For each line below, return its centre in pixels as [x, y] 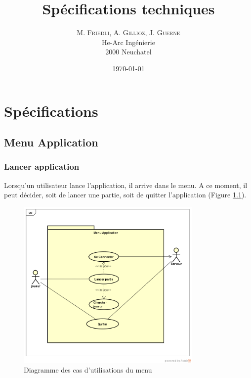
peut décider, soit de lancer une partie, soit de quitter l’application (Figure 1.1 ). [125, 195]
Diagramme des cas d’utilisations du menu [88, 370]
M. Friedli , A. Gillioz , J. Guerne [128, 32]
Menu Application [51, 142]
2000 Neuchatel [128, 52]
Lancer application [42, 166]
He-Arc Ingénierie [128, 42]
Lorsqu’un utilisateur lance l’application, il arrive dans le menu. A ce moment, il [126, 185]
